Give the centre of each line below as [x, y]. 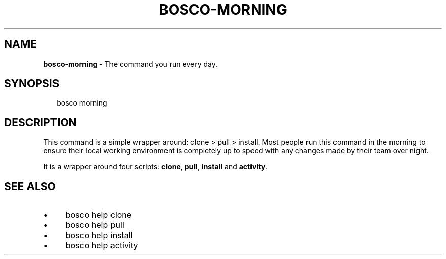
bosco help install [99, 235]
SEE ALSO [30, 186]
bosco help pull [95, 225]
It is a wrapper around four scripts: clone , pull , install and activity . [156, 167]
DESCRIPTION [40, 122]
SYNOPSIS [32, 84]
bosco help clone [99, 215]
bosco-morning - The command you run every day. [130, 64]
